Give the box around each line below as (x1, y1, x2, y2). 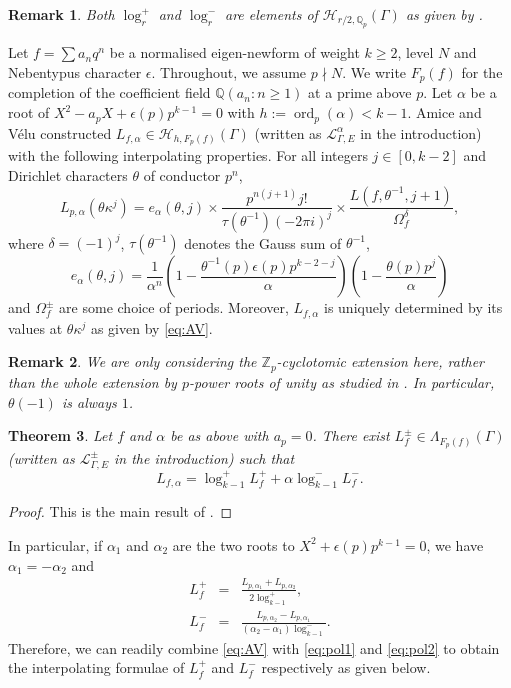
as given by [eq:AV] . (90, 317, 213, 338)
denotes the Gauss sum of (184, 232, 342, 253)
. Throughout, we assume (151, 62, 307, 82)
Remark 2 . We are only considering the (8, 351, 257, 372)
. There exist (312, 425, 390, 446)
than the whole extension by (8, 371, 177, 392)
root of (8, 102, 50, 123)
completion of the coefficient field (8, 82, 211, 103)
